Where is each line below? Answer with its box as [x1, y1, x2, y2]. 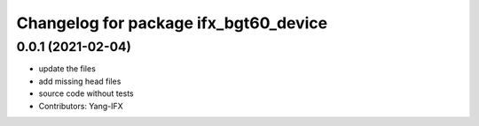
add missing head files [38, 76, 122, 86]
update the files [38, 63, 97, 74]
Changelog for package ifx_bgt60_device [16, 13, 328, 33]
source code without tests [38, 88, 134, 99]
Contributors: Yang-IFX [38, 100, 123, 111]
